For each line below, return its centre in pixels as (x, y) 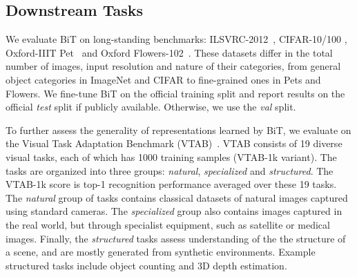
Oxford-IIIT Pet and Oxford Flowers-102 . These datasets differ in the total (169, 52)
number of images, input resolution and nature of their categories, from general (173, 66)
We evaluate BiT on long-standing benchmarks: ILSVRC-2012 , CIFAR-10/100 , (176, 39)
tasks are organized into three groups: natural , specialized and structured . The (170, 170)
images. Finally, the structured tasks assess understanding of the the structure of (176, 238)
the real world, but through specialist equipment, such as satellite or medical (168, 224)
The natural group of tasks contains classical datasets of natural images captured (177, 197)
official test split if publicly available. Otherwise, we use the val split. (151, 107)
